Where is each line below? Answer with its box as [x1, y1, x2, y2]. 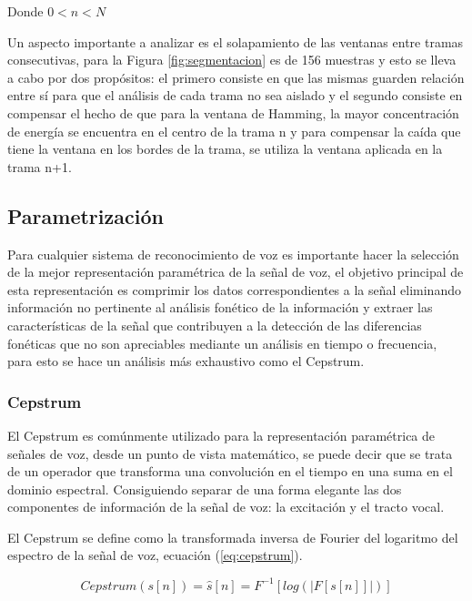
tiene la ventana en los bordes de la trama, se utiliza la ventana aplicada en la [7, 139, 443, 158]
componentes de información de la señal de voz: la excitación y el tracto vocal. [7, 497, 445, 516]
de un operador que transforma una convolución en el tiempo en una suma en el [7, 462, 453, 481]
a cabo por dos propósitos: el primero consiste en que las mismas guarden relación [7, 67, 465, 87]
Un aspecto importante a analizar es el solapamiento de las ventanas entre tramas [7, 32, 464, 51]
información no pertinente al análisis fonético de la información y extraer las [7, 298, 433, 317]
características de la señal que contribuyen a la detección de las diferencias [7, 315, 422, 334]
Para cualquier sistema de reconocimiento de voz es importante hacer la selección [7, 244, 459, 263]
